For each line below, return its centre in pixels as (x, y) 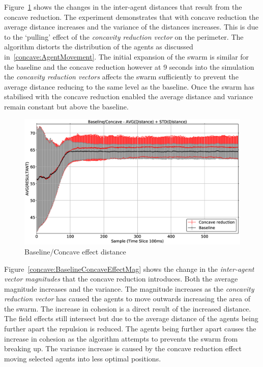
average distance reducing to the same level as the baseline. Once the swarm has (129, 86)
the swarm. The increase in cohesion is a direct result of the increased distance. (128, 308)
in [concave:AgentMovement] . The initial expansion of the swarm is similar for (127, 56)
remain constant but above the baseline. (66, 106)
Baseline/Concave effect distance (75, 251)
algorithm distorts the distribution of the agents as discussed (99, 47)
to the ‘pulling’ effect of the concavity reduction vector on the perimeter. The (124, 36)
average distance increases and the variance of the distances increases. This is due (131, 27)
